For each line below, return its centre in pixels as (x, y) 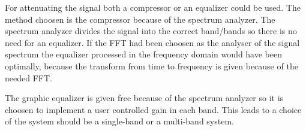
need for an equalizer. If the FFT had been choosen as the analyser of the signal (152, 42)
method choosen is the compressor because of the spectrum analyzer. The (140, 19)
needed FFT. (28, 77)
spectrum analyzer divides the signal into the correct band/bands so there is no (151, 31)
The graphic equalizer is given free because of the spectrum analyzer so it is (144, 98)
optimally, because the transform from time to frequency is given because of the (151, 65)
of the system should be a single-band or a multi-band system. (119, 121)
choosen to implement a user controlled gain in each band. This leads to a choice (153, 109)
